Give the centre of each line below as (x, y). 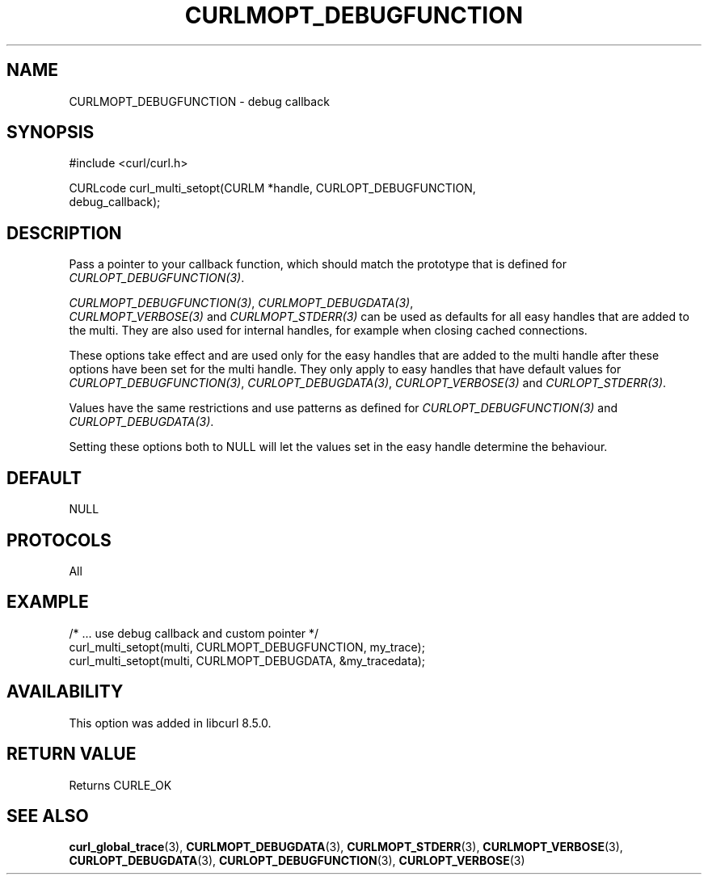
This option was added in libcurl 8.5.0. (170, 723)
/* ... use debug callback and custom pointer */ (194, 633)
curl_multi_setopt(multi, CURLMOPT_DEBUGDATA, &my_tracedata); (247, 660)
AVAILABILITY (65, 692)
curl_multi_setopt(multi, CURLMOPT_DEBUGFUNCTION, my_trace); (247, 647)
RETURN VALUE (72, 754)
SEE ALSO (48, 816)
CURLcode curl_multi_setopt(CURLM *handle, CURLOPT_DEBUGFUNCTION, (272, 188)
